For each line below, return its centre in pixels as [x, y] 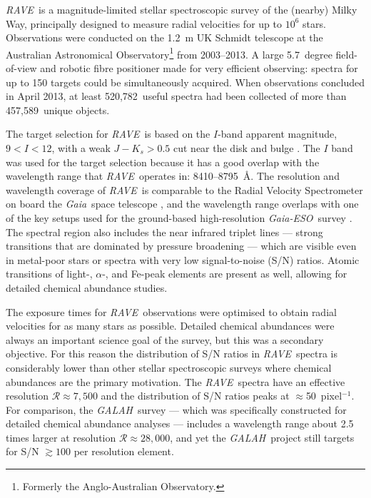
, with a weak [81, 148]
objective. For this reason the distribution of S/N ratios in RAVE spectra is [172, 354]
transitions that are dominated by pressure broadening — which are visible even [181, 246]
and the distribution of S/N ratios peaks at [195, 396]
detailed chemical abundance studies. [87, 287]
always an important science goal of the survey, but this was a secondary [165, 339]
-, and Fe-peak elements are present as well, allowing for [225, 274]
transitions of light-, [49, 274]
